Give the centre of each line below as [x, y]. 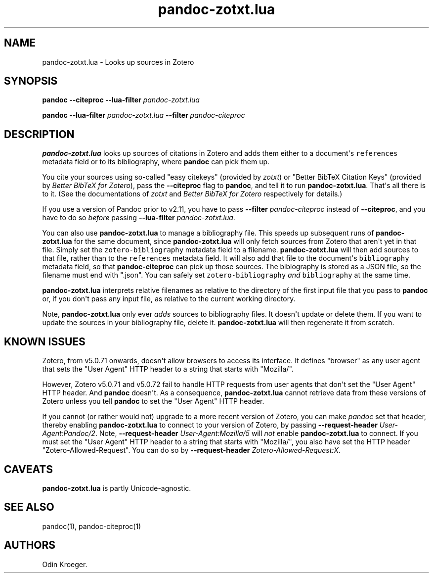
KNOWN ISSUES [45, 341]
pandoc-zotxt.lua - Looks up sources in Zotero [118, 62]
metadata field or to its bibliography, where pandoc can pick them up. [156, 162]
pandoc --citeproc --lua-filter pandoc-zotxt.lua [121, 100]
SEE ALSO [29, 507]
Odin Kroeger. [65, 564]
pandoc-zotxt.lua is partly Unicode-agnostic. [117, 488]
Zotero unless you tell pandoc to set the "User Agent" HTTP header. [153, 401]
